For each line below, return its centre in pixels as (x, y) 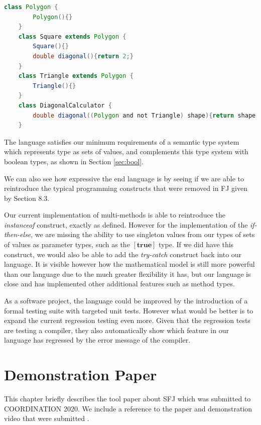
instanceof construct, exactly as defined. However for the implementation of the (126, 224)
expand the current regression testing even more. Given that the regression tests (127, 320)
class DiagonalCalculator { (65, 105)
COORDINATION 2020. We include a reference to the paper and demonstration (128, 408)
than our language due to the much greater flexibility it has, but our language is (127, 274)
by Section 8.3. (27, 198)
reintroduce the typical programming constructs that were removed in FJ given (126, 188)
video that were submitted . (47, 418)
